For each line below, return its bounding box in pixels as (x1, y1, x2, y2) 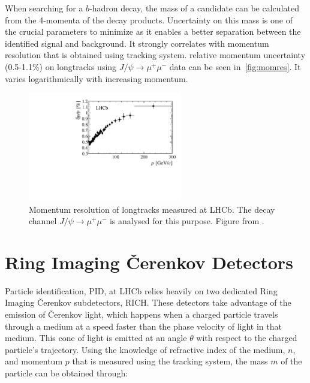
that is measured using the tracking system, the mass (72, 355, 268, 367)
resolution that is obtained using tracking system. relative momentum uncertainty (5, 49, 306, 61)
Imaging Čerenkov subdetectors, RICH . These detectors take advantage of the (5, 296, 291, 309)
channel (29, 215, 57, 227)
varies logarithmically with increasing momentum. (5, 72, 188, 85)
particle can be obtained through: (5, 367, 128, 379)
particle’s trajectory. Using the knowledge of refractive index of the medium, (5, 343, 285, 355)
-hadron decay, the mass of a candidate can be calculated (89, 2, 299, 14)
